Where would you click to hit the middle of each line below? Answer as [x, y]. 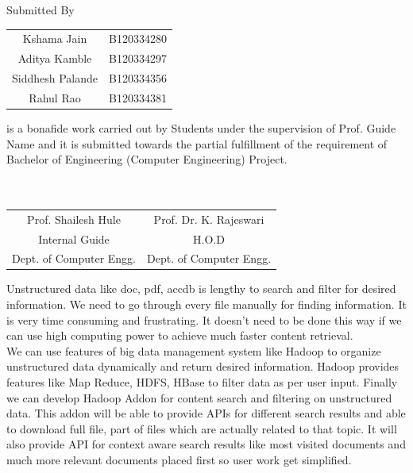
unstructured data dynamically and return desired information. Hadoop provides [203, 366]
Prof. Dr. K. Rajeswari [209, 219]
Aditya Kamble [55, 58]
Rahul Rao [55, 97]
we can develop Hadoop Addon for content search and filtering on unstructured [199, 397]
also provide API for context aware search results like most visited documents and [206, 444]
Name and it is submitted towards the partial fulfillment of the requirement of [197, 143]
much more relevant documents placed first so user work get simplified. [179, 460]
